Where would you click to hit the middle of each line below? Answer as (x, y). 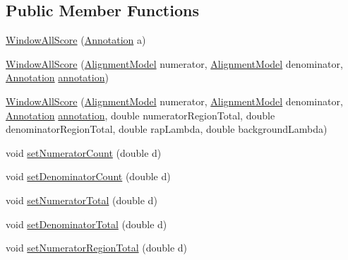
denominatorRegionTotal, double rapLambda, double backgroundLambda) (167, 129)
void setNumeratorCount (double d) (84, 152)
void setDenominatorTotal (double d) (86, 224)
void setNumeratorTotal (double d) (82, 200)
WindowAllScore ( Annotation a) (76, 40)
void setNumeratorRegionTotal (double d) (97, 248)
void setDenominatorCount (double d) (88, 176)
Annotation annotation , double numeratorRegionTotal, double (140, 115)
